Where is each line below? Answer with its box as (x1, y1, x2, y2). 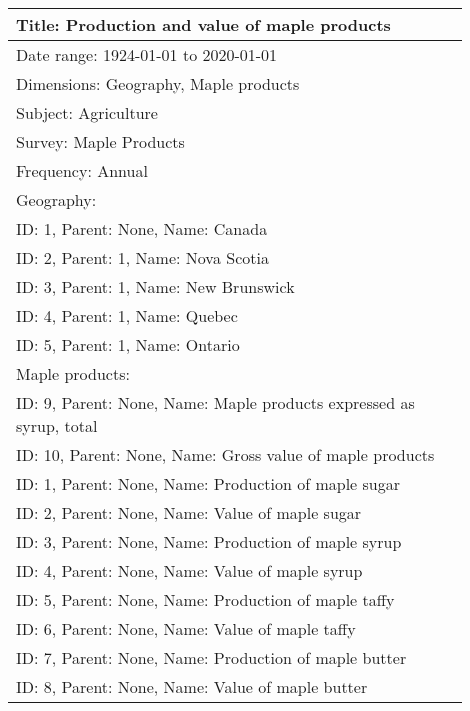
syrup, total (16, 414, 98, 437)
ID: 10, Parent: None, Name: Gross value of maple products (16, 443, 435, 466)
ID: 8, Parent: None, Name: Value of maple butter (16, 675, 368, 698)
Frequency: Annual (16, 159, 148, 182)
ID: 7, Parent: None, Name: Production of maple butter (16, 646, 407, 669)
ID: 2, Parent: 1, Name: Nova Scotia (16, 246, 269, 269)
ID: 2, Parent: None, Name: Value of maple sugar (16, 501, 362, 524)
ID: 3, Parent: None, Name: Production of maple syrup (16, 530, 402, 553)
